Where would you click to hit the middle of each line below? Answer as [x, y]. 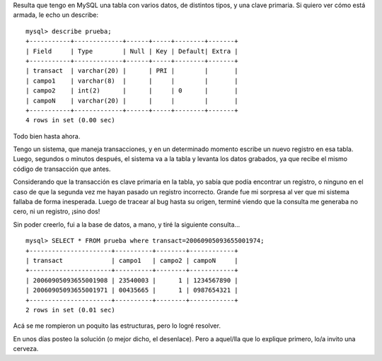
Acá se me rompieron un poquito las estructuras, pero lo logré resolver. [117, 326]
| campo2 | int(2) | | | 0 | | [132, 91]
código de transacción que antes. [62, 169]
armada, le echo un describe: [56, 15]
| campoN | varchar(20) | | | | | [132, 100]
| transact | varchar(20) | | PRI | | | [132, 71]
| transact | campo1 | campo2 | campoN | [132, 260]
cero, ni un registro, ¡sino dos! [57, 211]
